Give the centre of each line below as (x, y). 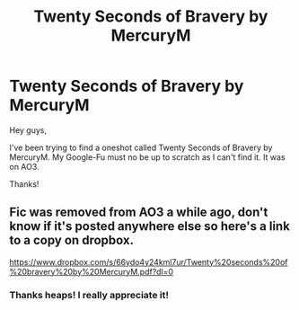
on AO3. (24, 166)
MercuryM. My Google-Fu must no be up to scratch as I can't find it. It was (147, 157)
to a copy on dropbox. (72, 240)
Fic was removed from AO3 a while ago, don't (139, 213)
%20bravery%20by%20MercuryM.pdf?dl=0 (91, 271)
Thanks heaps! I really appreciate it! (89, 295)
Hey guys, (28, 130)
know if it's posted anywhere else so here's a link (149, 226)
